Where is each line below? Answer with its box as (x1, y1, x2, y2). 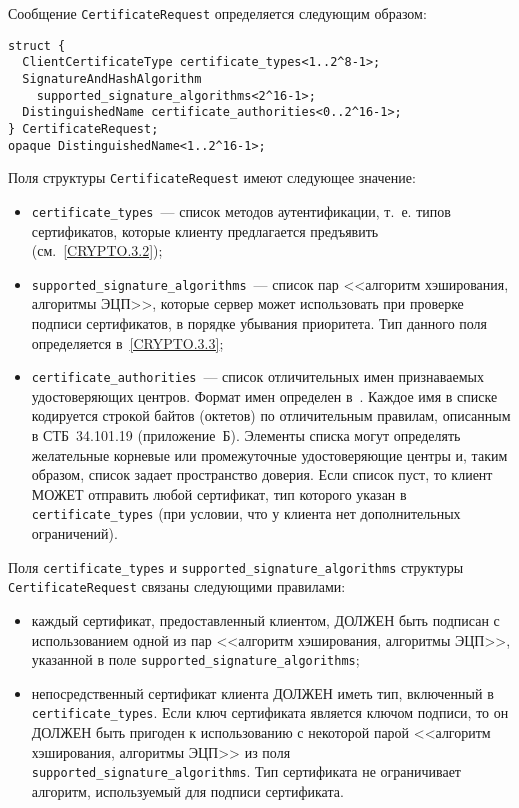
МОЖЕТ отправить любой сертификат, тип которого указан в (31, 483, 407, 504)
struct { (8, 38, 66, 53)
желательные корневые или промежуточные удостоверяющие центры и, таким (31, 444, 508, 465)
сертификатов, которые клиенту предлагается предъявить (31, 220, 379, 241)
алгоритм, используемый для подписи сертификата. (31, 780, 344, 801)
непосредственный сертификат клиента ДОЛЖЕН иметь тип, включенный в (31, 682, 494, 703)
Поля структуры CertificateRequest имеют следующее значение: (8, 167, 416, 188)
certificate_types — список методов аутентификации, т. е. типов (31, 200, 451, 221)
